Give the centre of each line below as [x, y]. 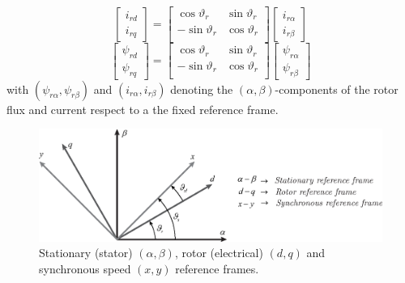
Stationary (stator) [86, 253]
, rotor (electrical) [219, 253]
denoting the [202, 89]
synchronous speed [85, 268]
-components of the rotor [337, 89]
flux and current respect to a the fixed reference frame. [143, 109]
